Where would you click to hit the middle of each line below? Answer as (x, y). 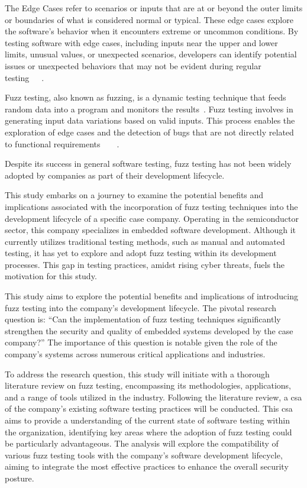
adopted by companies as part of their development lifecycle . (115, 175)
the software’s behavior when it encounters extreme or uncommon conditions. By (152, 31)
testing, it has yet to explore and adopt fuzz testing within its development (141, 253)
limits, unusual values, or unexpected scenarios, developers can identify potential (151, 54)
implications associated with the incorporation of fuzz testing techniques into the (151, 206)
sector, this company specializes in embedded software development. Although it (150, 230)
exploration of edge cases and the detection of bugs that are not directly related (149, 132)
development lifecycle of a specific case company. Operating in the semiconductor (152, 218)
